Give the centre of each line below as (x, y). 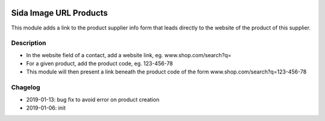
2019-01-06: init (46, 108)
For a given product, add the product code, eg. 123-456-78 (100, 64)
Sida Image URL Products (60, 13)
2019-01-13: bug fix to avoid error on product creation (93, 99)
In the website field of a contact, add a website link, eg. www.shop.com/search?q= (129, 55)
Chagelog (26, 87)
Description (29, 43)
